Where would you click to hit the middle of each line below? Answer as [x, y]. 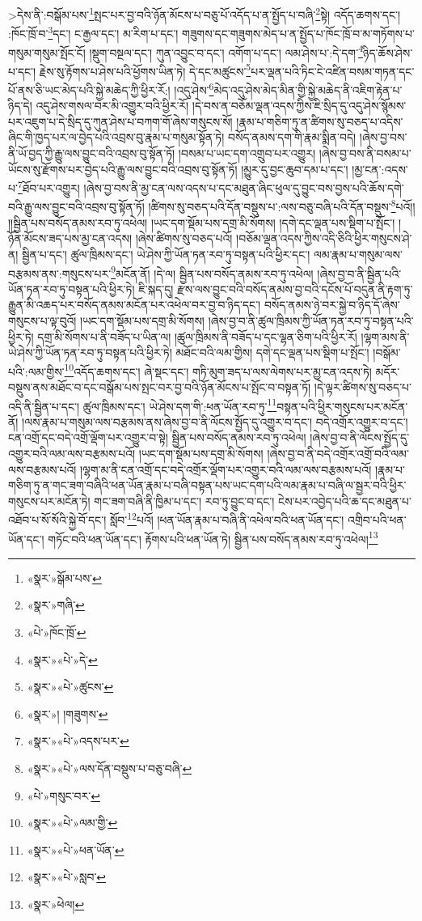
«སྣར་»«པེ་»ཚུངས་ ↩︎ [70, 687]
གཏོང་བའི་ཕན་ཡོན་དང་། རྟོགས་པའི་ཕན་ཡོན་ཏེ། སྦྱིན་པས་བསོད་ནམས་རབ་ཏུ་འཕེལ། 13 [213, 537]
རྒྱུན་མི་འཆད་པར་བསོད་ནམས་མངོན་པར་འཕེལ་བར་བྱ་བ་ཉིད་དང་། [135, 305]
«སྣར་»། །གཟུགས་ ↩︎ [68, 713]
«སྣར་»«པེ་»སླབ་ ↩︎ [67, 877]
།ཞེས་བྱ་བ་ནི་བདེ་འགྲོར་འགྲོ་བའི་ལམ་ [338, 453]
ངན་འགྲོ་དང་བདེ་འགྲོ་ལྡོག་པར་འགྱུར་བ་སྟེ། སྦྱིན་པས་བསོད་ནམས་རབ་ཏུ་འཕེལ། [157, 437]
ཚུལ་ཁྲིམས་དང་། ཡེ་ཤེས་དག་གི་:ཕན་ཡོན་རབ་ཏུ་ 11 [180, 405]
